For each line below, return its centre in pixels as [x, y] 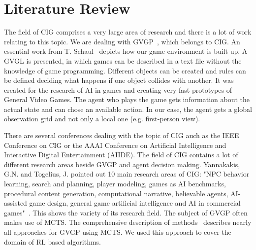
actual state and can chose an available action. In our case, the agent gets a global [128, 109]
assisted [16, 203]
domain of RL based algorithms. [52, 241]
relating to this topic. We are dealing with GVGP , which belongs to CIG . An [122, 41]
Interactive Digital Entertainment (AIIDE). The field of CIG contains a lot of [121, 155]
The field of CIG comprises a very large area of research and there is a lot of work [128, 32]
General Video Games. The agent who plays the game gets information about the [127, 99]
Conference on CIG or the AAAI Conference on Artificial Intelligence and [115, 145]
